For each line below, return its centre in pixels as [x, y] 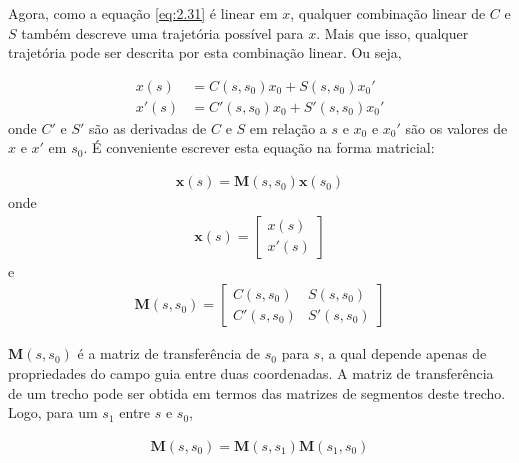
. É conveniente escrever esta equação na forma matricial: [259, 147]
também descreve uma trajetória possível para [162, 32]
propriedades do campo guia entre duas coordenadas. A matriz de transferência [251, 372]
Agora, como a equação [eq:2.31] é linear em [143, 13]
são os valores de [456, 127]
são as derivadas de [147, 127]
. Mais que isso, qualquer [392, 32]
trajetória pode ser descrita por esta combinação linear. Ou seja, [205, 52]
